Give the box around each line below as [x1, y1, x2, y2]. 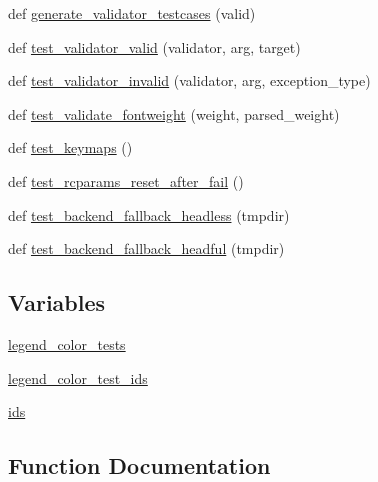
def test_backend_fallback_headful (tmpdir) [8, 238, 285, 259]
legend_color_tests [8, 333, 126, 354]
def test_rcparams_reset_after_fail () [8, 170, 244, 191]
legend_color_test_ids [8, 367, 148, 388]
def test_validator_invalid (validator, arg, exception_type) [8, 70, 371, 91]
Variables [8, 287, 106, 318]
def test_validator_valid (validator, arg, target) [8, 36, 301, 57]
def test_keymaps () [8, 137, 133, 158]
